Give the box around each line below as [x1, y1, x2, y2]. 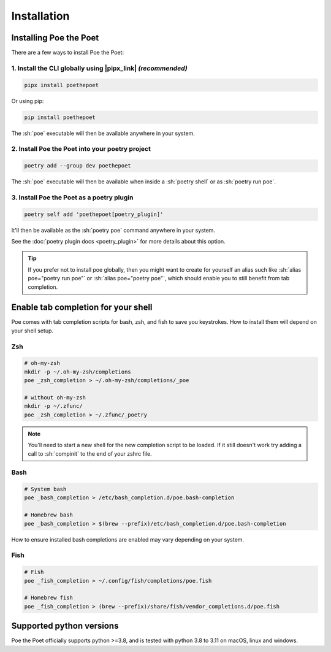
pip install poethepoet [24, 113, 96, 121]
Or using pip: [11, 97, 44, 104]
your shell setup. [11, 327, 54, 334]
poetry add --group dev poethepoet [24, 163, 131, 169]
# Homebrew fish [24, 594, 74, 601]
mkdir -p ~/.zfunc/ [24, 402, 83, 410]
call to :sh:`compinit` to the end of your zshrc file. [28, 450, 153, 457]
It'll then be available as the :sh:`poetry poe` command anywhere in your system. [11, 226, 216, 234]
